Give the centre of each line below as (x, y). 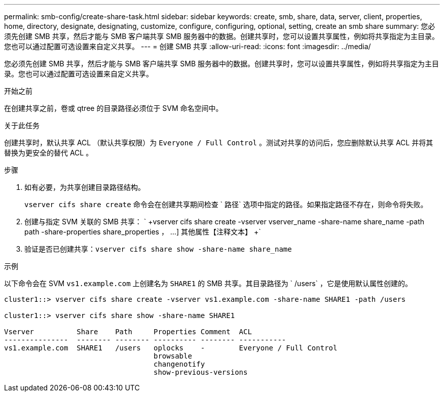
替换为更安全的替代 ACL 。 (49, 153)
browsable (173, 356)
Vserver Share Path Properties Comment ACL (128, 332)
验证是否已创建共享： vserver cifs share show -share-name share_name (158, 249)
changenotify (179, 364)
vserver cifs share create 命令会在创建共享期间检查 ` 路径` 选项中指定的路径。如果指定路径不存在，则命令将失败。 (226, 204)
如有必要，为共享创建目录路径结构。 (85, 187)
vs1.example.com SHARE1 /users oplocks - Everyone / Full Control (171, 348)
